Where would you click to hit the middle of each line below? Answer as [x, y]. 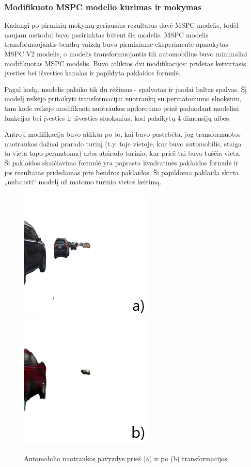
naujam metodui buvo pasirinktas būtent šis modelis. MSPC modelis [107, 34]
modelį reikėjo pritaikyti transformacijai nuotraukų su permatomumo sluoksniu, [123, 99]
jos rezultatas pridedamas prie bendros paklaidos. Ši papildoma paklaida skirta [122, 172]
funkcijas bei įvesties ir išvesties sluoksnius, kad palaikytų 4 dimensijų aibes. [118, 117]
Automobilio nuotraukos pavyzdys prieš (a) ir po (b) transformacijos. [126, 458]
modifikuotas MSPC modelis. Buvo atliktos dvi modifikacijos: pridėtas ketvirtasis [125, 63]
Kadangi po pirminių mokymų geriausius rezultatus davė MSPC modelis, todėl [121, 25]
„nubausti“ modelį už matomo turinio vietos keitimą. [83, 182]
